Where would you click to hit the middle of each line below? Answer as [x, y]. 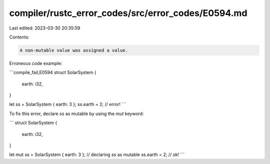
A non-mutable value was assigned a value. [74, 50]
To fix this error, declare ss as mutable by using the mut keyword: [76, 113]
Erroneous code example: [36, 63]
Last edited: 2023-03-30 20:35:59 [45, 28]
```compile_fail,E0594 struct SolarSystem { [53, 72]
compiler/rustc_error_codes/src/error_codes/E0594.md [128, 13]
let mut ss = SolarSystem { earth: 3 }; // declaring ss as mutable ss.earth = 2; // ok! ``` [97, 154]
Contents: [19, 37]
